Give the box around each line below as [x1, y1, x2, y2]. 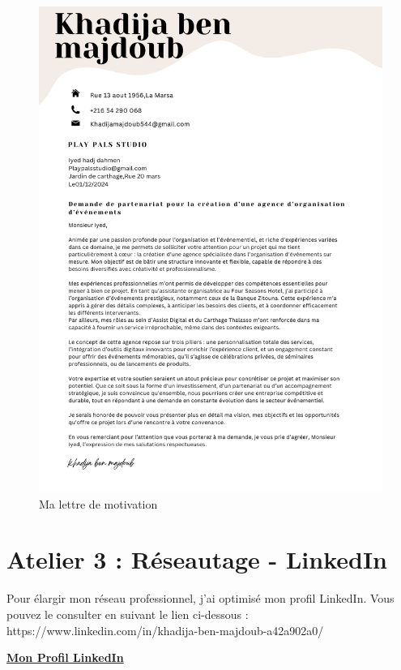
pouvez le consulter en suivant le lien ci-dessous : [6, 606, 249, 622]
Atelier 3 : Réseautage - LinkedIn [6, 543, 387, 576]
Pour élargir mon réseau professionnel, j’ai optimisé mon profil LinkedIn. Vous [6, 590, 395, 607]
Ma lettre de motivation [39, 495, 158, 512]
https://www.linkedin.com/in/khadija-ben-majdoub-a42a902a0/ [6, 621, 324, 638]
